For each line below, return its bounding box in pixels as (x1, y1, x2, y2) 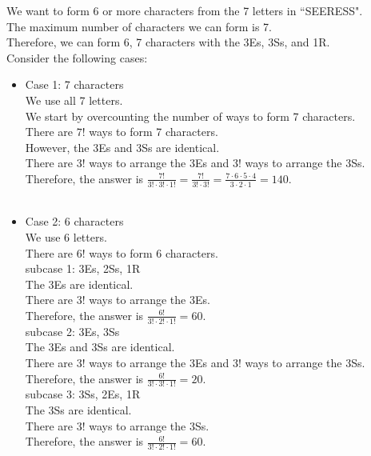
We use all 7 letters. (25, 91, 123, 108)
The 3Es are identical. (25, 275, 134, 292)
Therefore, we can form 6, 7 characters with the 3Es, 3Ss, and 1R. (6, 34, 330, 50)
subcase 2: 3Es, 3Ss (25, 322, 120, 339)
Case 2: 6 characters (25, 213, 124, 230)
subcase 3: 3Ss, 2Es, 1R (25, 386, 141, 402)
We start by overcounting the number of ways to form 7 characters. (25, 107, 356, 124)
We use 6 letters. (25, 228, 107, 245)
